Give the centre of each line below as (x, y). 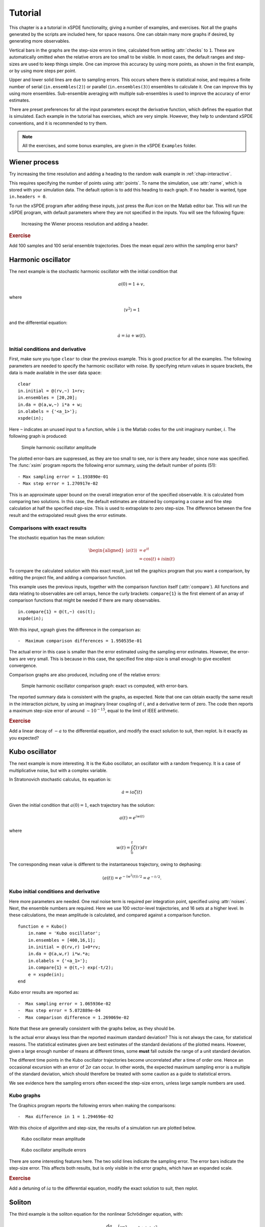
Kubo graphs (25, 1095)
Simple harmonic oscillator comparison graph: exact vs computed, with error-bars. (105, 686)
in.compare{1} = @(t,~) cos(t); (57, 612)
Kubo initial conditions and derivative (54, 892)
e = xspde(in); (46, 974)
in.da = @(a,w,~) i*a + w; (50, 404)
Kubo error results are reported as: (44, 992)
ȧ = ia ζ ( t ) (132, 792)
